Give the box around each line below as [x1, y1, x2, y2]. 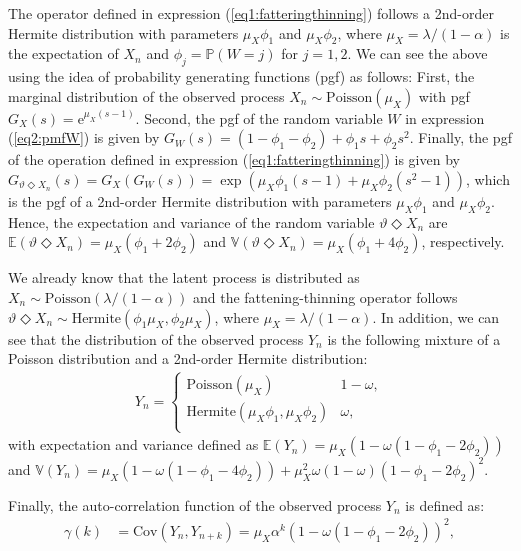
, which [465, 168, 510, 189]
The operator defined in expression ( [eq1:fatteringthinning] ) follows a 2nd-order [8, 3, 494, 23]
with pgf [418, 85, 470, 106]
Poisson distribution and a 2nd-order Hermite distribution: [8, 348, 368, 369]
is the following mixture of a [327, 328, 501, 349]
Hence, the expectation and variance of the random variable [8, 211, 375, 232]
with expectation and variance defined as [8, 434, 259, 455]
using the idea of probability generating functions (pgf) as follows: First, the [8, 66, 475, 87]
